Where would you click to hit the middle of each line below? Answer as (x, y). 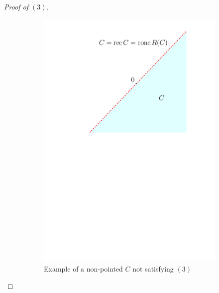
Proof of (16, 6)
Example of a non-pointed (83, 268)
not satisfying (153, 268)
